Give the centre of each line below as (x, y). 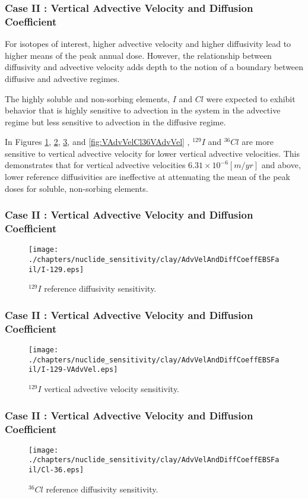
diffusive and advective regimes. (62, 78)
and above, (281, 165)
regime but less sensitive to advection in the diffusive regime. (115, 121)
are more (258, 142)
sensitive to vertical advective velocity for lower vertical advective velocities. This (152, 153)
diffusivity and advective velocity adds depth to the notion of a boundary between (154, 67)
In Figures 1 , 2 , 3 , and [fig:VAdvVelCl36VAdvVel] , (97, 142)
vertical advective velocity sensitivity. (112, 389)
